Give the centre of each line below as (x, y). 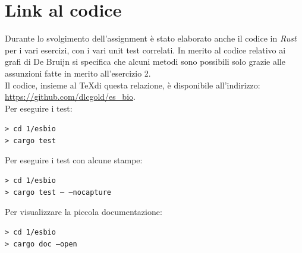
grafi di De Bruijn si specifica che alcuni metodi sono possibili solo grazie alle (145, 61)
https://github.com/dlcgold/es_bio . (70, 97)
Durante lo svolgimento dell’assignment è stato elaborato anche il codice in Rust (151, 38)
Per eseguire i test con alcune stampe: (74, 159)
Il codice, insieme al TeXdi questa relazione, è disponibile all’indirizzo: (133, 85)
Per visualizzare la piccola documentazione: (84, 211)
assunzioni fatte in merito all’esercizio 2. (78, 73)
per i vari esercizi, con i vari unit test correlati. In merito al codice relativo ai (145, 50)
